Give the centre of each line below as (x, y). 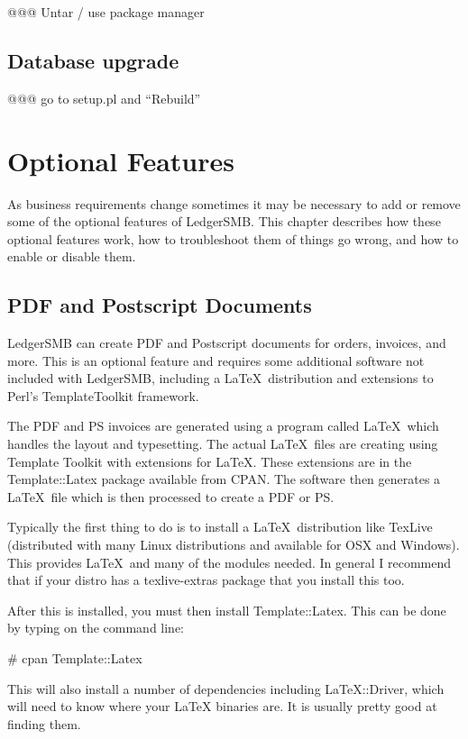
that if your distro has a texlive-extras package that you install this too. (206, 580)
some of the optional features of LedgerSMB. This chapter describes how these (224, 221)
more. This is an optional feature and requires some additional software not (216, 360)
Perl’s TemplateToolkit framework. (103, 395)
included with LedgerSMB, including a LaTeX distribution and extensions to (220, 378)
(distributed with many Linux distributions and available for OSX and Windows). (234, 545)
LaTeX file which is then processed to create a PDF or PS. (171, 496)
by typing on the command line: (96, 628)
